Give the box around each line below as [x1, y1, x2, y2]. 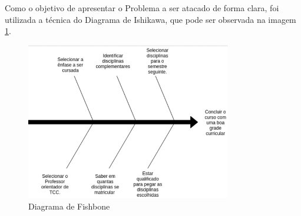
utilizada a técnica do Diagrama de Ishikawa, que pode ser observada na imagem [5, 13, 296, 25]
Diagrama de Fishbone [28, 200, 110, 212]
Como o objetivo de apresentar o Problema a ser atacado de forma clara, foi [5, 2, 279, 14]
